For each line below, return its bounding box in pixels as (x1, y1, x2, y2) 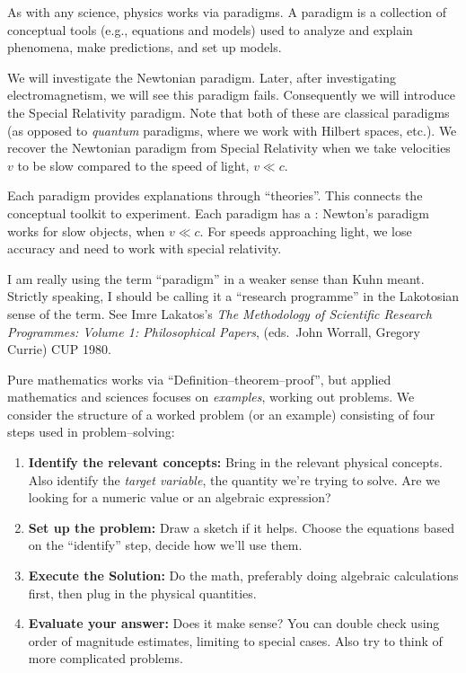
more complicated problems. (28, 649, 183, 668)
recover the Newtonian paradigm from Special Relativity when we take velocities (7, 138, 451, 157)
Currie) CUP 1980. (7, 340, 111, 359)
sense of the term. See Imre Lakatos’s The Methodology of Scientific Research (7, 304, 432, 323)
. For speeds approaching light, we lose (199, 221, 412, 240)
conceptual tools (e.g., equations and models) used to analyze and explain (7, 20, 413, 39)
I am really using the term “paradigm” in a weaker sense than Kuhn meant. (7, 269, 425, 288)
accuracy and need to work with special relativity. (7, 239, 282, 258)
